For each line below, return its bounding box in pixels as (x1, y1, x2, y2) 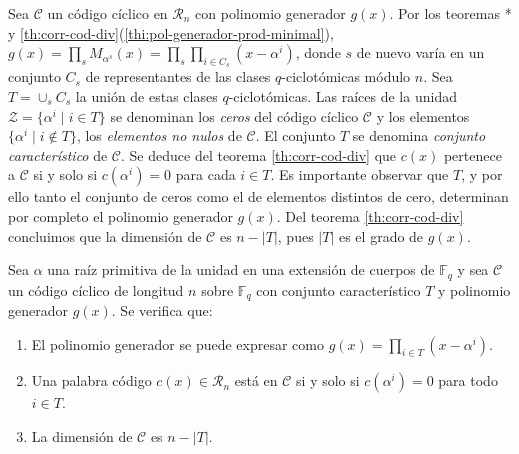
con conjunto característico (256, 279, 421, 300)
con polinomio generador (195, 3, 346, 23)
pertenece (443, 144, 502, 165)
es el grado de (338, 225, 424, 246)
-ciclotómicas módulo (281, 66, 411, 87)
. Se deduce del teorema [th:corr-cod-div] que (121, 144, 397, 165)
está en (234, 370, 278, 391)
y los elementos (376, 105, 470, 126)
